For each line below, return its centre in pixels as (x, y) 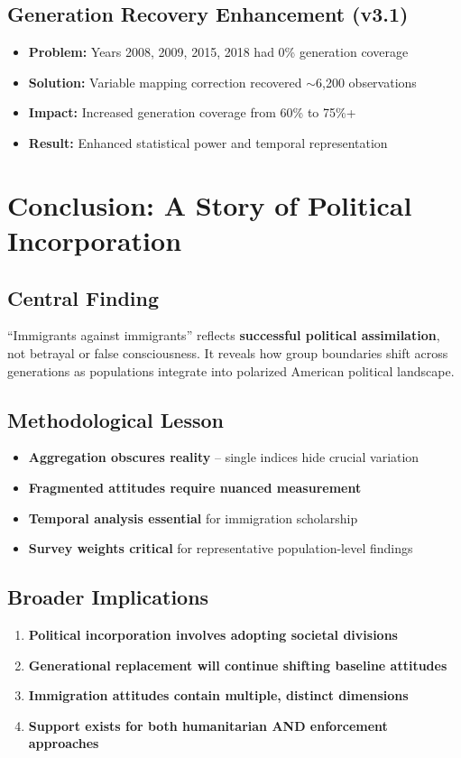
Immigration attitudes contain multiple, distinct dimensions (218, 695)
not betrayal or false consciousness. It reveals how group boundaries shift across (228, 352)
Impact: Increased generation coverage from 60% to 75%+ (192, 112)
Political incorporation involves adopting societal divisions (213, 634)
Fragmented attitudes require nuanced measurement (195, 487)
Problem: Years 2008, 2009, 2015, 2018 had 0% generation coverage (218, 52)
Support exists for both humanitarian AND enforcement (208, 725)
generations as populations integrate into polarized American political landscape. (231, 370)
